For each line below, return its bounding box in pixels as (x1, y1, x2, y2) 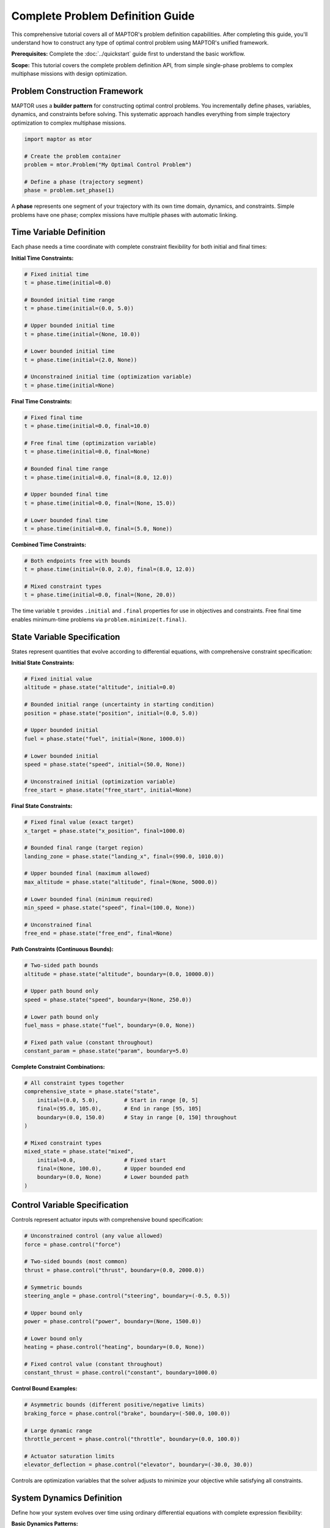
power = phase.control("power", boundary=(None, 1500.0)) (24, 1318, 202, 1325)
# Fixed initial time (24, 271, 89, 277)
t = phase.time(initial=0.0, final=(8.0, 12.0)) (24, 474, 173, 481)
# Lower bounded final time (24, 516, 108, 524)
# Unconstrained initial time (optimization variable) (24, 373, 192, 380)
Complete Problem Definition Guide (11, 9, 195, 23)
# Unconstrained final (24, 921, 92, 928)
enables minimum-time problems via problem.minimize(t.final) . (11, 615, 187, 623)
